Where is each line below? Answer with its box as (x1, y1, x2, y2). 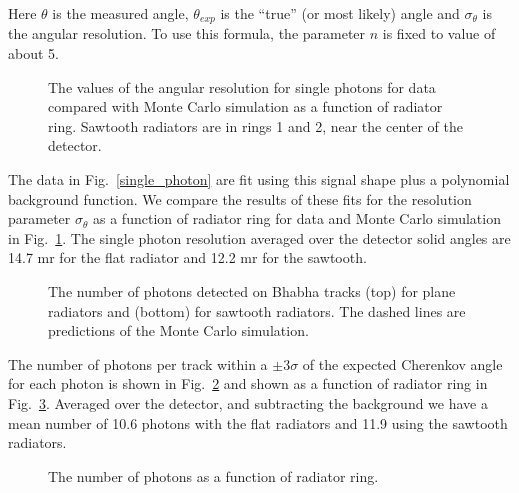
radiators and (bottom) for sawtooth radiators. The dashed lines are (48, 300, 466, 321)
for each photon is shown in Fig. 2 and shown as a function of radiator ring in (8, 373, 488, 394)
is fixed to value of (382, 23, 496, 44)
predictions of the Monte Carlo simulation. (48, 320, 309, 341)
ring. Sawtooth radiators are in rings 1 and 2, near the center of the (48, 115, 464, 136)
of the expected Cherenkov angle (302, 353, 503, 374)
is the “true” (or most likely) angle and (220, 3, 460, 23)
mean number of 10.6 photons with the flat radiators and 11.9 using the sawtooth (8, 412, 508, 433)
